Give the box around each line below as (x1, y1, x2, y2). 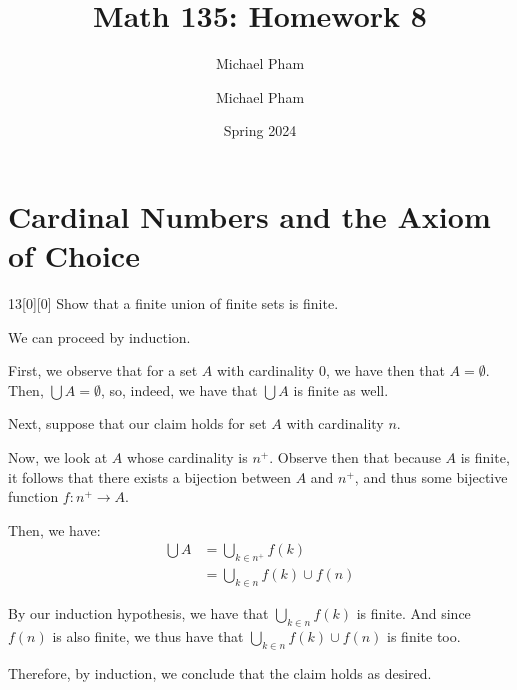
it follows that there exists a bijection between (8, 466, 291, 487)
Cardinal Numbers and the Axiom (8, 195, 491, 236)
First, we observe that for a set (8, 360, 198, 381)
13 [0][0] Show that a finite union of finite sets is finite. (8, 293, 339, 314)
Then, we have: (8, 519, 101, 540)
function (8, 486, 59, 507)
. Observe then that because (269, 447, 441, 467)
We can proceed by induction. (8, 326, 191, 347)
